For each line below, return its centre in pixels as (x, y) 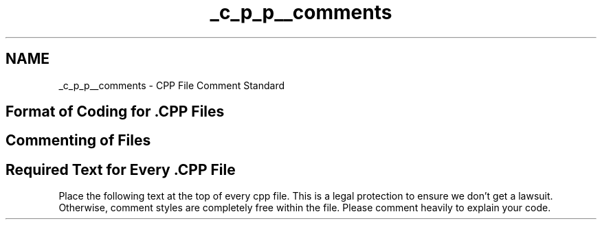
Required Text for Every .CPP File (121, 169)
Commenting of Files (78, 141)
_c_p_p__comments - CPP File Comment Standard (172, 85)
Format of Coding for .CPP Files (115, 112)
